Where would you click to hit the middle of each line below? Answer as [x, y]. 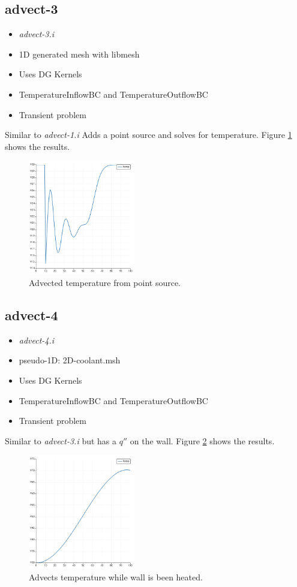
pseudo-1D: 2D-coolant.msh [70, 360]
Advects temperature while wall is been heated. [116, 577]
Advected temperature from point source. [105, 282]
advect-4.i [37, 340]
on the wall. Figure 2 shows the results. [202, 440]
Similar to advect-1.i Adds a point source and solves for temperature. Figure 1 [148, 135]
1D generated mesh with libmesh [79, 54]
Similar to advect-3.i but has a [61, 440]
